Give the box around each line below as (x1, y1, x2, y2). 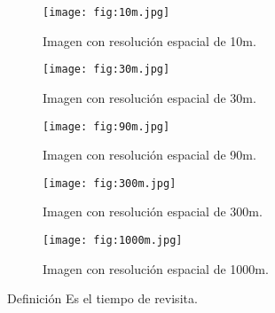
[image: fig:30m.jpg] (43, 63, 170, 76)
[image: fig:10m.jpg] (43, 6, 170, 19)
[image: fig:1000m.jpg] (43, 234, 183, 246)
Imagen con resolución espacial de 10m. (43, 31, 256, 50)
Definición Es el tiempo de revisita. (7, 289, 198, 308)
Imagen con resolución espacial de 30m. (43, 88, 256, 106)
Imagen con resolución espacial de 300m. (43, 202, 263, 221)
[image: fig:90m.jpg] (43, 120, 170, 133)
